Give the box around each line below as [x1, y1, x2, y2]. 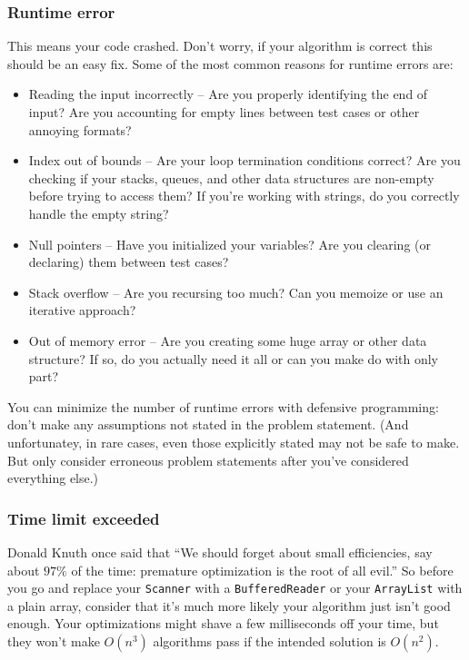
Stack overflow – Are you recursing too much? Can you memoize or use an [28, 282, 444, 301]
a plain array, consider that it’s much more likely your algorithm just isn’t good [7, 596, 451, 615]
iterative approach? [28, 300, 136, 320]
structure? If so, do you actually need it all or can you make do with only [28, 349, 439, 368]
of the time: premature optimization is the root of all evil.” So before [71, 560, 454, 579]
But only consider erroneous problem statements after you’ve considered [7, 450, 409, 469]
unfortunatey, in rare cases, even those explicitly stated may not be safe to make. [7, 432, 460, 451]
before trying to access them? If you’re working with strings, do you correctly [28, 186, 460, 205]
